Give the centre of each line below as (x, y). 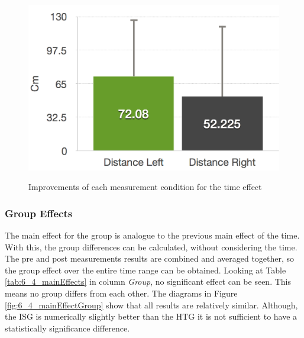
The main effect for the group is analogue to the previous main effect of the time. (152, 235)
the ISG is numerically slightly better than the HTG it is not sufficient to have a (151, 316)
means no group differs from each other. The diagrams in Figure (121, 293)
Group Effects (39, 213)
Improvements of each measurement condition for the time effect (145, 187)
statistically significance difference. (67, 328)
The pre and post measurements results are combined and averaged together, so (150, 258)
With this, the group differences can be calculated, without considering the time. (151, 247)
